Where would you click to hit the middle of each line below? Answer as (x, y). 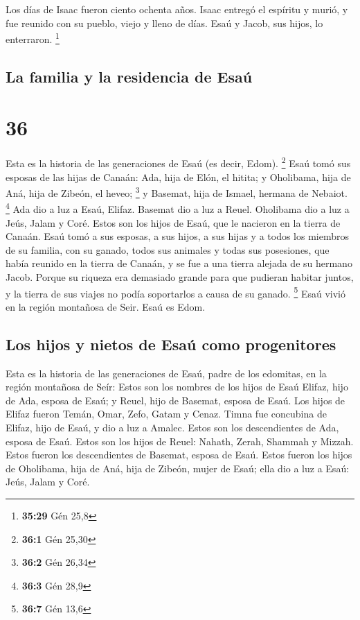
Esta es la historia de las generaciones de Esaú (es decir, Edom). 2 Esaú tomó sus (178, 162)
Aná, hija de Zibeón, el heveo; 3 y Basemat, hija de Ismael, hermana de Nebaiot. (177, 192)
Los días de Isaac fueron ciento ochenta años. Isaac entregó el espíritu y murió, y (177, 9)
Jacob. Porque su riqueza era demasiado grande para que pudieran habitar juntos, (180, 277)
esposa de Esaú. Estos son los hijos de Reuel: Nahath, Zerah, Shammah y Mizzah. (180, 441)
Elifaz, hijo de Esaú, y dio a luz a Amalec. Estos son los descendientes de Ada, (172, 428)
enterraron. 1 (33, 38)
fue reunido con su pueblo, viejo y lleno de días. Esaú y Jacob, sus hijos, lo (164, 23)
